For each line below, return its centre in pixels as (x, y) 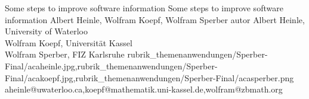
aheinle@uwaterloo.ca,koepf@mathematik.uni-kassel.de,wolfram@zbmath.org (144, 89)
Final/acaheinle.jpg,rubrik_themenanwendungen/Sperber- (111, 66)
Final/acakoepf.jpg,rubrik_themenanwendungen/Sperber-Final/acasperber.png (149, 77)
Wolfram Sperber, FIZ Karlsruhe (65, 54)
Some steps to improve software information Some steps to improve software (144, 8)
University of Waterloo (47, 31)
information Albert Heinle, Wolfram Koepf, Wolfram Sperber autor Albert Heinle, (155, 19)
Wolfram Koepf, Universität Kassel (69, 42)
